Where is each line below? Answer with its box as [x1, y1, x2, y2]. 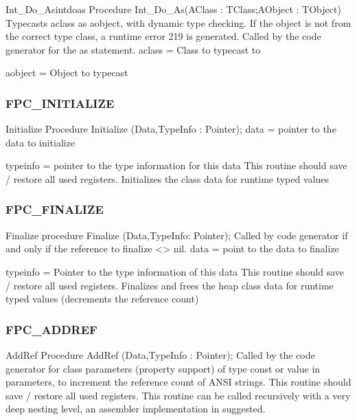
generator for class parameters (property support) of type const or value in [5, 361, 321, 375]
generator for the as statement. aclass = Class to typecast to [5, 42, 261, 56]
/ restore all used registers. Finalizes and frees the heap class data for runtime [5, 278, 334, 292]
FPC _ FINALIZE [5, 201, 104, 218]
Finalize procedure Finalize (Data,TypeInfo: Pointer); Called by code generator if [5, 228, 348, 242]
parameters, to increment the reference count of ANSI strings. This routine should [5, 375, 352, 389]
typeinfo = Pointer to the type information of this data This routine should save [5, 264, 344, 278]
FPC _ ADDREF [5, 320, 97, 338]
